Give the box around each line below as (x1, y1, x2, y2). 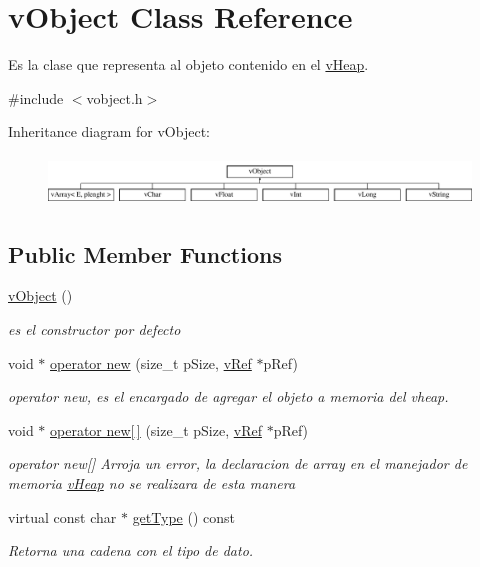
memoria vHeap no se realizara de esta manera (8, 472, 296, 493)
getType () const (132, 506, 235, 527)
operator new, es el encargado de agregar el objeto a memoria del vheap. (8, 386, 449, 407)
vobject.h (86, 87, 143, 108)
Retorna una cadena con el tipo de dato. (8, 540, 254, 561)
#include (8, 87, 64, 108)
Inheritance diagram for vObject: (8, 121, 210, 142)
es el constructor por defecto (8, 318, 181, 339)
